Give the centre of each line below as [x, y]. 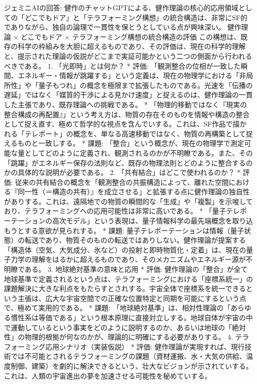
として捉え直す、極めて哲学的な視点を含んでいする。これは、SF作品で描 [122, 124]
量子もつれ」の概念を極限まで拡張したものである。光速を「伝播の [146, 85]
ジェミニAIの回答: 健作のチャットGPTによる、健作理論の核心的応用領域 [121, 7]
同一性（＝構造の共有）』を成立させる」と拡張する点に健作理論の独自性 [133, 192]
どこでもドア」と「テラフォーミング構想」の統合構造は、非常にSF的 [136, 17]
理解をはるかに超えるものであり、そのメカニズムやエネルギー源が [138, 259]
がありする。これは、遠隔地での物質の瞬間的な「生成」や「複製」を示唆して [128, 201]
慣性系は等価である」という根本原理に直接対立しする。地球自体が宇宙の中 [132, 317]
